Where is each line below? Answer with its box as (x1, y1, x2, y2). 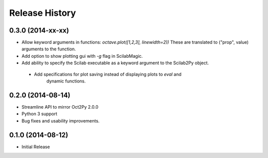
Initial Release (21, 144, 50, 150)
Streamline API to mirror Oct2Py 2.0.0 (21, 104, 99, 110)
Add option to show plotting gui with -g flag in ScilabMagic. (21, 53, 143, 59)
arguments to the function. (21, 46, 76, 52)
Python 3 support (21, 111, 58, 117)
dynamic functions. (46, 78, 86, 84)
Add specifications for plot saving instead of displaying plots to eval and (34, 71, 182, 77)
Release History (9, 7, 76, 18)
